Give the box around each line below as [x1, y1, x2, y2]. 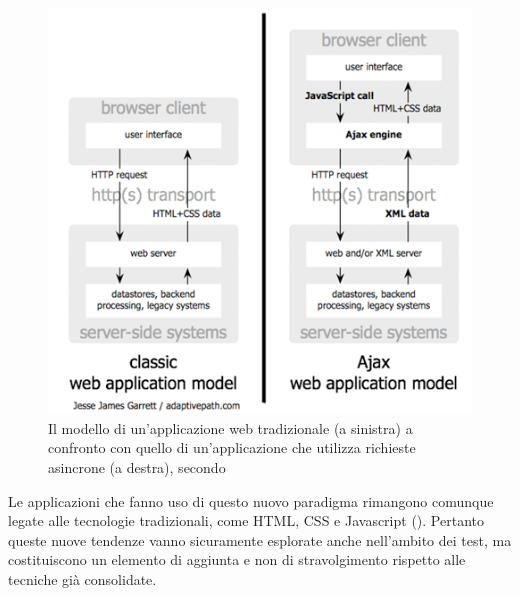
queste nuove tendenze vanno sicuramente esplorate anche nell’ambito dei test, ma [8, 529, 512, 550]
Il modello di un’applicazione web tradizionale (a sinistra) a [48, 417, 413, 438]
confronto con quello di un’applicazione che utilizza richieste [48, 437, 416, 458]
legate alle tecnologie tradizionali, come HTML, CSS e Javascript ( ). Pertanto [8, 510, 484, 531]
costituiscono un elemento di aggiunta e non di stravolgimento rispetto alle [8, 549, 466, 570]
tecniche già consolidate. [8, 568, 157, 589]
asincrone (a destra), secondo [48, 456, 226, 477]
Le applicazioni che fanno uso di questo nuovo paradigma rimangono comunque [8, 490, 494, 511]
